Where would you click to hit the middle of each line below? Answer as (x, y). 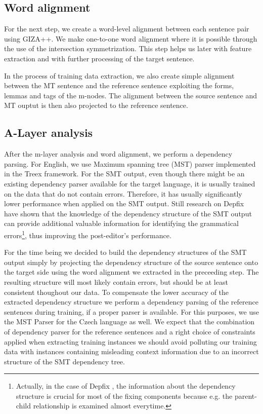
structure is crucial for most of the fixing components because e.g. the (124, 396)
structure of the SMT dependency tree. (64, 361)
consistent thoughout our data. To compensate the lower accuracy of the (117, 292)
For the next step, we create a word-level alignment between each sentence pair (127, 29)
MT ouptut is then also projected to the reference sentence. (96, 105)
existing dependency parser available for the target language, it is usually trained (130, 183)
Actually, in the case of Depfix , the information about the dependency (126, 386)
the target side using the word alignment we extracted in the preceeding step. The (131, 272)
